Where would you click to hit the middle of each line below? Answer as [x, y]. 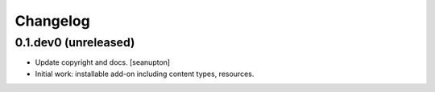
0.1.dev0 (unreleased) [75, 42]
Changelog [52, 21]
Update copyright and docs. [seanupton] [103, 62]
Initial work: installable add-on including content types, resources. [145, 74]
